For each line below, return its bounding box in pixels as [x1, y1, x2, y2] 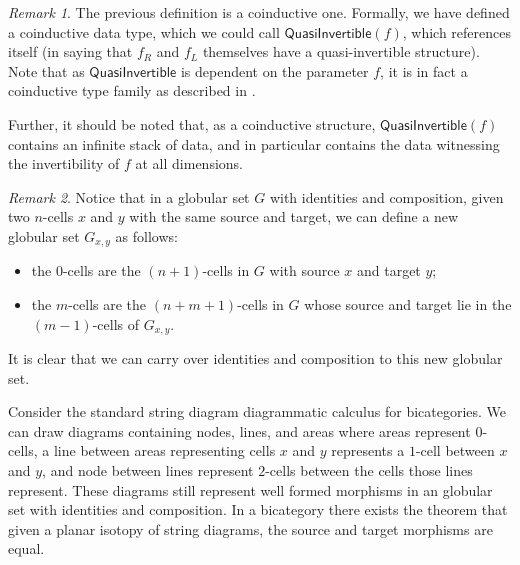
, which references [402, 21, 512, 42]
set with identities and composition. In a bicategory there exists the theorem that [8, 499, 508, 520]
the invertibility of [8, 153, 120, 174]
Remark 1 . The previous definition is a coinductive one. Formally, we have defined [8, 2, 510, 22]
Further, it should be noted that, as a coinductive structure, [8, 113, 376, 134]
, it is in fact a [380, 60, 468, 81]
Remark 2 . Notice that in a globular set [8, 186, 250, 207]
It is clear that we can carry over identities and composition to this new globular [8, 348, 503, 369]
